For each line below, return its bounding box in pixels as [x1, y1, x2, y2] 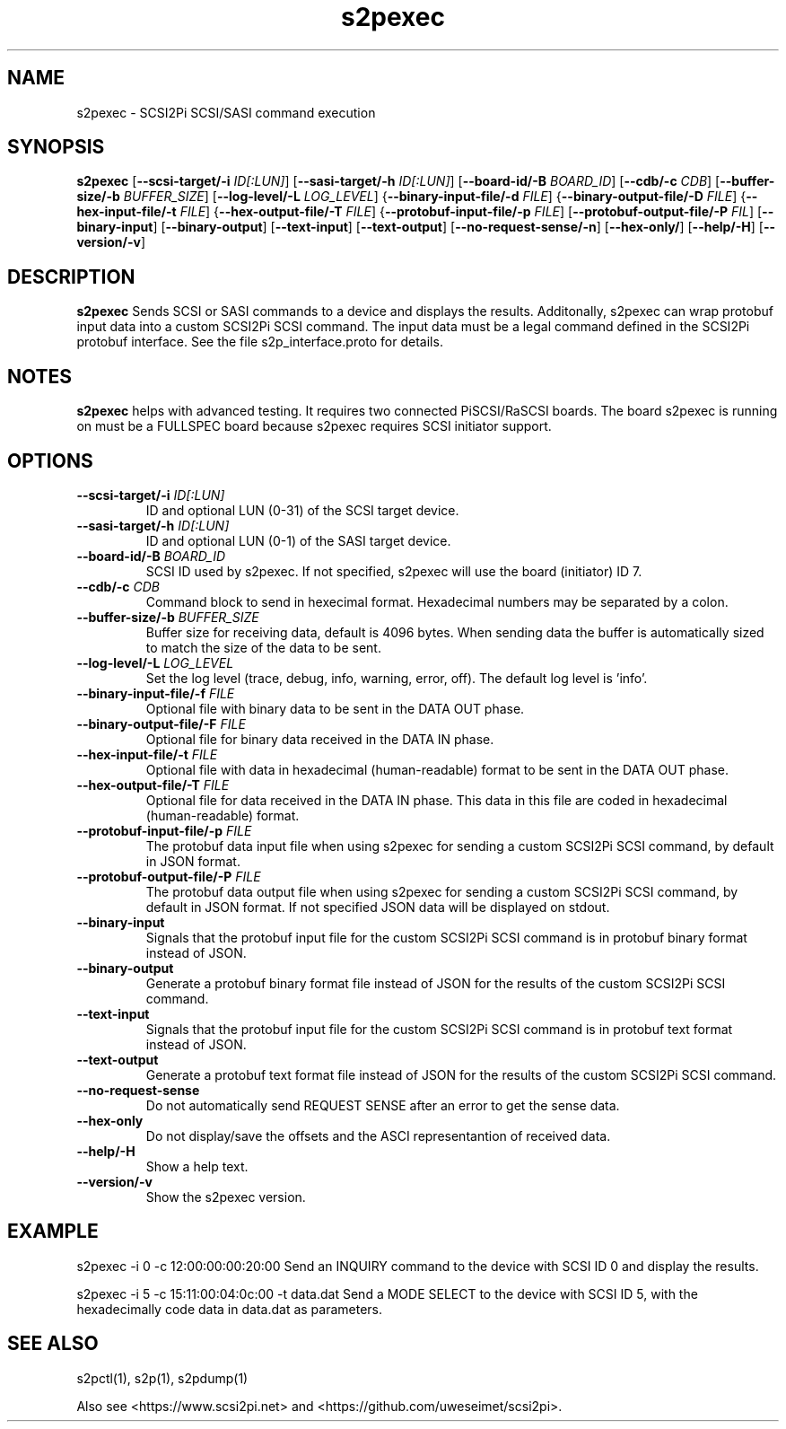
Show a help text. [145, 1158, 249, 1174]
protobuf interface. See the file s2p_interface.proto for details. [76, 334, 443, 350]
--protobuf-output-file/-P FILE [76, 868, 261, 884]
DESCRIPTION [7, 265, 135, 288]
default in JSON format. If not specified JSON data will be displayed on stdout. [145, 899, 610, 915]
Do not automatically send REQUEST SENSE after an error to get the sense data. [145, 1097, 620, 1113]
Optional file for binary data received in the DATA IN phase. [145, 731, 494, 747]
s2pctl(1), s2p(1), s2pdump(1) [76, 1370, 249, 1386]
